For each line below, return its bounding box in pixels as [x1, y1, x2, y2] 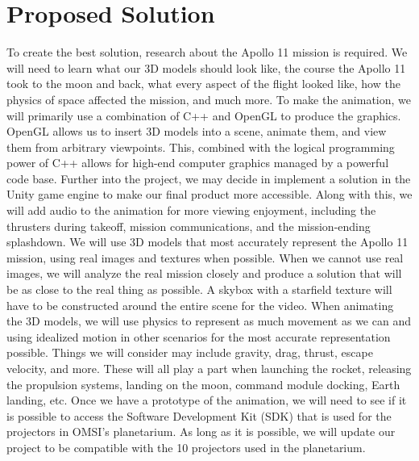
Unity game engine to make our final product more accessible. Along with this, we [6, 186, 413, 203]
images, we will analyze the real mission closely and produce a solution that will [6, 265, 402, 282]
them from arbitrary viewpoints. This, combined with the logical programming [6, 138, 395, 155]
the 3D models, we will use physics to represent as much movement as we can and [6, 312, 411, 329]
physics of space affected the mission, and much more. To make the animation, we [6, 90, 412, 107]
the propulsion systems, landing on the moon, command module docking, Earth [6, 375, 400, 392]
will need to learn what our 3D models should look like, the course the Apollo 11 [6, 59, 406, 76]
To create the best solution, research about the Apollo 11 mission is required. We [6, 44, 408, 61]
